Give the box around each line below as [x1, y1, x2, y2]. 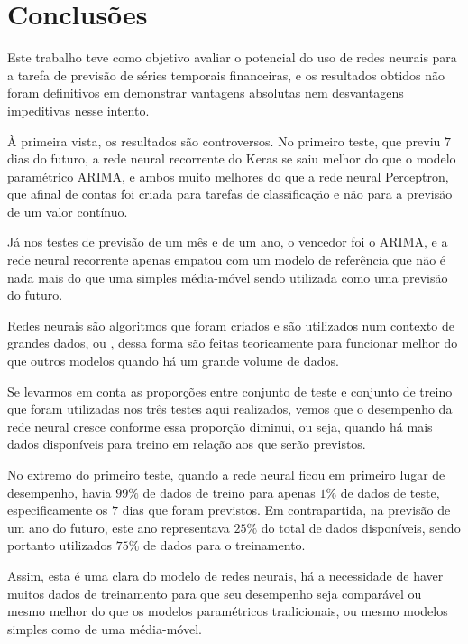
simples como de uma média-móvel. [7, 619, 202, 638]
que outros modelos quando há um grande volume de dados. [7, 351, 339, 370]
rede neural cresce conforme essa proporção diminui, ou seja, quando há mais [7, 416, 433, 435]
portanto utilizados [7, 536, 113, 555]
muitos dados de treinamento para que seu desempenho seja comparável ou [7, 583, 422, 602]
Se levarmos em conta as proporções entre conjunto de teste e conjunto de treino [7, 381, 453, 400]
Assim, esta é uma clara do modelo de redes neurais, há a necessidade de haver [7, 565, 444, 584]
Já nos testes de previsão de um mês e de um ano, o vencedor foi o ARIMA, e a [7, 232, 448, 251]
